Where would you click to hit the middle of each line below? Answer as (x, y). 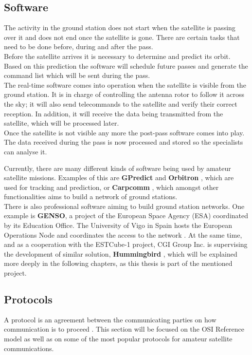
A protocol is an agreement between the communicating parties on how (110, 319)
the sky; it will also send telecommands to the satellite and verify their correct (121, 103)
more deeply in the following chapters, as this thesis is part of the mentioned (118, 263)
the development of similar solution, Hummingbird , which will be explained (121, 253)
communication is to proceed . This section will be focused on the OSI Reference (124, 329)
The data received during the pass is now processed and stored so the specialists (124, 142)
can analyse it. (26, 151)
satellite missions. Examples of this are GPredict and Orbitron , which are (119, 177)
